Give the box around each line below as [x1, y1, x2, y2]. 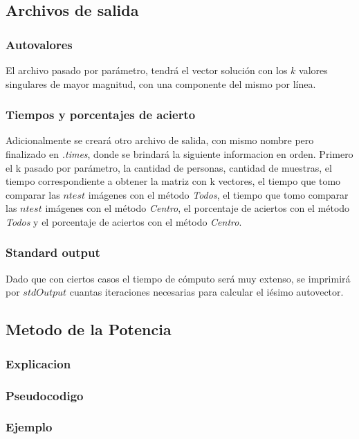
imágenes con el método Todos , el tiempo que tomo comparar [88, 187, 349, 201]
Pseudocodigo [6, 386, 84, 404]
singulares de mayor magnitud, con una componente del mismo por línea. [6, 76, 316, 91]
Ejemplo [6, 418, 53, 436]
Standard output [6, 244, 100, 261]
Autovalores [6, 35, 73, 53]
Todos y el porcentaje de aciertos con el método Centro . [6, 214, 242, 229]
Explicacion [6, 355, 71, 372]
